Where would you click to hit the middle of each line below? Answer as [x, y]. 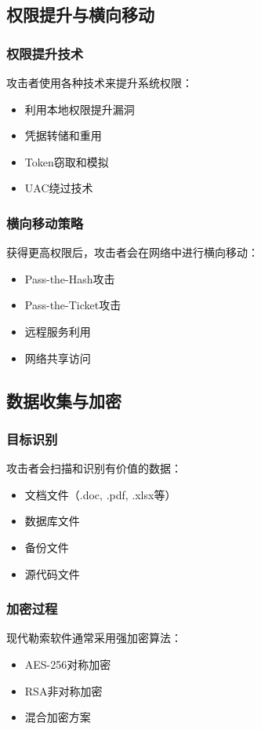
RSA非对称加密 [63, 690]
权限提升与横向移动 [80, 15]
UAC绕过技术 [59, 188]
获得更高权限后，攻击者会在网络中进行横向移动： [132, 252]
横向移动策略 [45, 223]
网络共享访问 [58, 358]
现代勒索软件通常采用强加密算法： [94, 638]
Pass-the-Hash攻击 [70, 278]
